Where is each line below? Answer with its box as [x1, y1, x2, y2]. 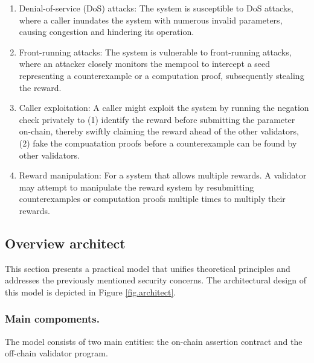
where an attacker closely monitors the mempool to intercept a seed [19, 57, 271, 70]
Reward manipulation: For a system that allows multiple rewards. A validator [19, 169, 307, 181]
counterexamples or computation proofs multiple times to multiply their [19, 192, 286, 205]
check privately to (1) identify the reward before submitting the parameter [19, 113, 295, 125]
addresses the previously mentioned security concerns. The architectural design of [5, 274, 306, 286]
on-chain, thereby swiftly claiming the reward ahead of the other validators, [19, 125, 299, 137]
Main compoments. [5, 311, 100, 326]
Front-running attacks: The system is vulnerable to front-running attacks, [19, 45, 292, 58]
